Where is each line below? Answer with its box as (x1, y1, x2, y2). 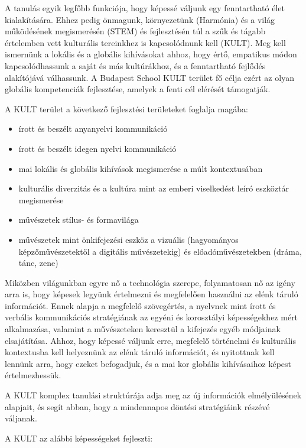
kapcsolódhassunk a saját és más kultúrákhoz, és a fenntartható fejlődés (5, 59, 266, 72)
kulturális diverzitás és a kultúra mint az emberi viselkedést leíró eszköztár (18, 182, 289, 194)
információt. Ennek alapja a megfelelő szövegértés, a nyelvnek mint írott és (5, 299, 276, 311)
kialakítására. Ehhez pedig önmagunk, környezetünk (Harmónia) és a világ (5, 13, 275, 25)
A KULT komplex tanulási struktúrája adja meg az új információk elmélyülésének (5, 389, 302, 401)
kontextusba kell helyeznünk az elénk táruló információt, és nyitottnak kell (5, 346, 275, 358)
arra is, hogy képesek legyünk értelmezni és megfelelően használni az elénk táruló (5, 288, 298, 300)
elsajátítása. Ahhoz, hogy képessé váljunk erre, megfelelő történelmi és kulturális (5, 334, 296, 346)
